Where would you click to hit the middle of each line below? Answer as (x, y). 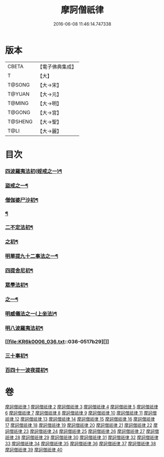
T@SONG (19, 85)
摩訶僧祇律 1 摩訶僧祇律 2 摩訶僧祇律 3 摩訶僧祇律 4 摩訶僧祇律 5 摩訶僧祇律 (82, 406)
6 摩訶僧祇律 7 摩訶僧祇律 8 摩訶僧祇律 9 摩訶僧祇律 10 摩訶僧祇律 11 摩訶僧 (81, 413)
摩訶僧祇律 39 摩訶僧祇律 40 (34, 450)
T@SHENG (20, 122)
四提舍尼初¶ (19, 271)
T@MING (18, 103)
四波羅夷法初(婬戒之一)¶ (34, 171)
